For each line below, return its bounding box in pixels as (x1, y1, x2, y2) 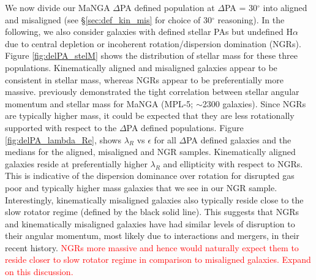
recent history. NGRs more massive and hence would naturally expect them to (5, 241, 299, 254)
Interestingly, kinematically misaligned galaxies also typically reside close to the (5, 193, 304, 206)
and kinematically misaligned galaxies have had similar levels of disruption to (5, 217, 295, 230)
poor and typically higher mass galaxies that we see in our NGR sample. (5, 181, 277, 194)
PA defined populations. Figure (126, 121, 244, 134)
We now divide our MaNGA (5, 1, 110, 13)
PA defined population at (120, 1, 215, 13)
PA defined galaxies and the (186, 133, 292, 146)
